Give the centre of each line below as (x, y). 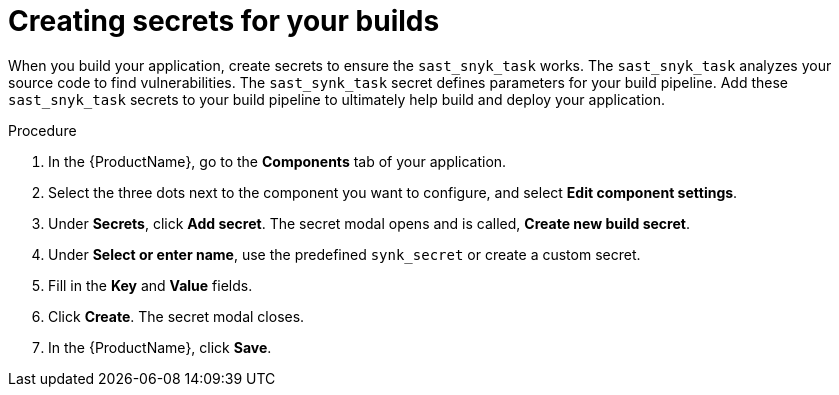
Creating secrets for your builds (224, 21)
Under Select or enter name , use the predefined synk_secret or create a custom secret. (344, 254)
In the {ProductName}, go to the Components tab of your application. (277, 161)
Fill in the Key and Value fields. (150, 285)
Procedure (42, 130)
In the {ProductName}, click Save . (160, 347)
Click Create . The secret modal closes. (176, 316)
